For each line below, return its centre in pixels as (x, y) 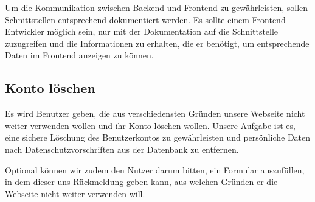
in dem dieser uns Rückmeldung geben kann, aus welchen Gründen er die (141, 182)
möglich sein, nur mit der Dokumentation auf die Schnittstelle (163, 31)
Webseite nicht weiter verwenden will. (75, 193)
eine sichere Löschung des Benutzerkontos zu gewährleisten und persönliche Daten (158, 137)
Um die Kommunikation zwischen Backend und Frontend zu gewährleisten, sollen (157, 7)
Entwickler (25, 31)
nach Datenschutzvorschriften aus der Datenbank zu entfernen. (122, 149)
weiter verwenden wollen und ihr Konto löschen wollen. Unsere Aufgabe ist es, (150, 125)
